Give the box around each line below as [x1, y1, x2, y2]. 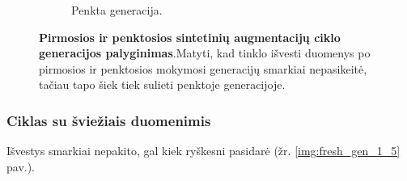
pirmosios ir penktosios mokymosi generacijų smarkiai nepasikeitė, [39, 60, 367, 77]
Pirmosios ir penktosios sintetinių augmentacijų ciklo [39, 28, 341, 45]
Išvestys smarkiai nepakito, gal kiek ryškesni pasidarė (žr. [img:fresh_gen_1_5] [6, 142, 401, 159]
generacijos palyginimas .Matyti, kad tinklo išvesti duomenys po [39, 44, 371, 61]
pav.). [6, 158, 36, 175]
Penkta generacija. [71, 2, 163, 18]
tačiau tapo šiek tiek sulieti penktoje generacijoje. [39, 76, 286, 93]
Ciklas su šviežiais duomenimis [6, 110, 211, 130]
